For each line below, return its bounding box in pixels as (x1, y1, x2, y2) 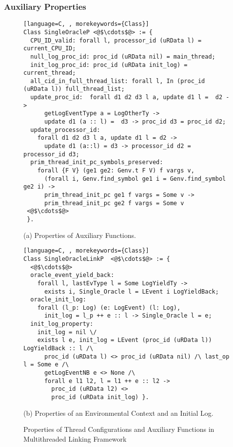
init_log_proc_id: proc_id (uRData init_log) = (30, 61, 188, 68)
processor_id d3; (23, 150, 79, 158)
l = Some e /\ (23, 361, 69, 368)
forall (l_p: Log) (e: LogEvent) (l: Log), (37, 304, 181, 311)
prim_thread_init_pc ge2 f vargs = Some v (44, 199, 184, 207)
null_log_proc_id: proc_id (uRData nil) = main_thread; (30, 53, 215, 60)
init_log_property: (30, 320, 94, 328)
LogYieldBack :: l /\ (23, 345, 94, 352)
